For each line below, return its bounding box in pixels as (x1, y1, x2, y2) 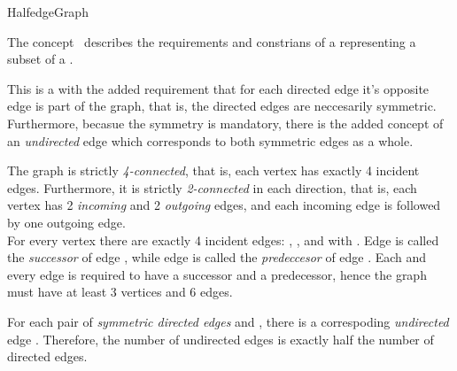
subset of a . (7, 50, 74, 68)
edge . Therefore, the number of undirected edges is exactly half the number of (7, 329, 434, 348)
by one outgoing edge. (7, 213, 126, 231)
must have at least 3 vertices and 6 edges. (7, 282, 233, 301)
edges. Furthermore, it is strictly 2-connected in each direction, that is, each (7, 178, 417, 197)
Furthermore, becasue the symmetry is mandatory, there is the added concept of (7, 113, 444, 132)
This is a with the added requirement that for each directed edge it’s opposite (7, 79, 430, 97)
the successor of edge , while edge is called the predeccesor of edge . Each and (7, 248, 427, 267)
